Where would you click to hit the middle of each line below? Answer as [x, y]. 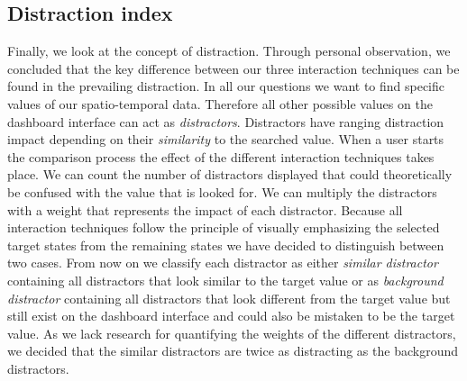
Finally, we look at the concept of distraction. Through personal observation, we [229, 51]
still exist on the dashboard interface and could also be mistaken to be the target [231, 316]
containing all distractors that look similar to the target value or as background [225, 280]
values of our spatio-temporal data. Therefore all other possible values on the [220, 103]
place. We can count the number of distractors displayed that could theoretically [230, 174]
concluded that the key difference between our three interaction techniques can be [233, 68]
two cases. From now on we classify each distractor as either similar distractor [223, 263]
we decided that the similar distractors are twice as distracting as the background [233, 351]
